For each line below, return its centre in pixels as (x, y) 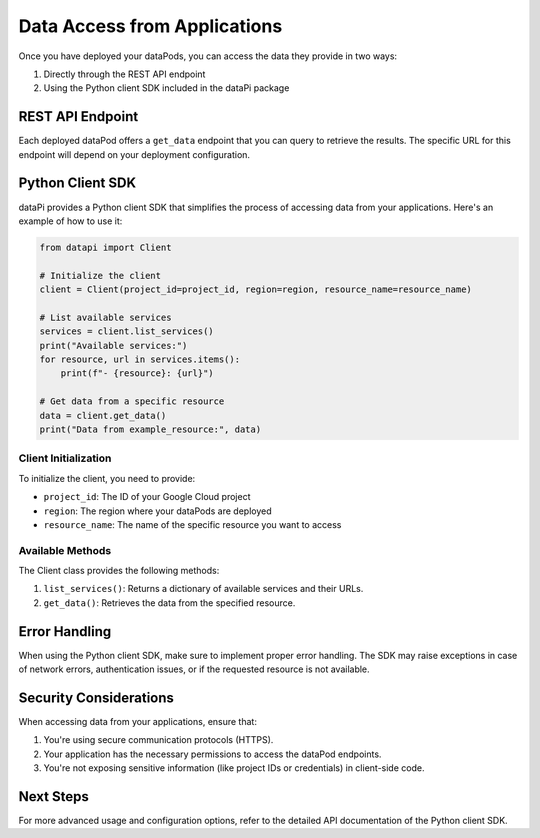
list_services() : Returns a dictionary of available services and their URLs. (203, 589)
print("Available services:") (113, 345)
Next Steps (53, 796)
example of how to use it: (70, 221)
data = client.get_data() (103, 415)
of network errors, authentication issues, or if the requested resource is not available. (194, 669)
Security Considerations (96, 697)
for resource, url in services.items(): (139, 359)
